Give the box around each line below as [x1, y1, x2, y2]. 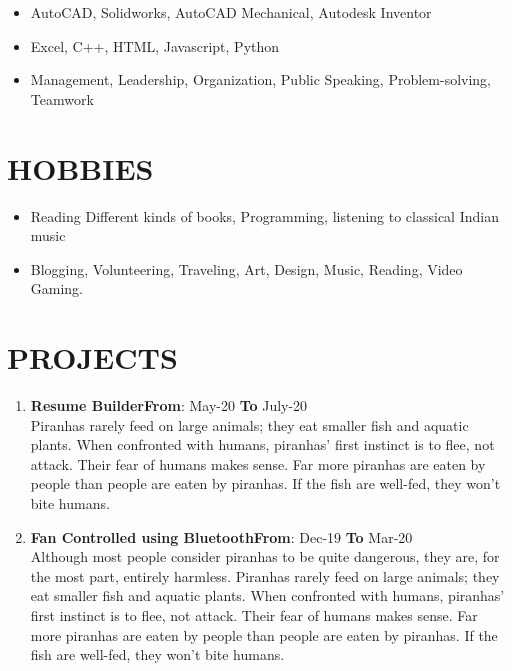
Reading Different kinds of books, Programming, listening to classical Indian [30, 205, 499, 226]
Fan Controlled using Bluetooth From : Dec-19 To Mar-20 [30, 526, 413, 547]
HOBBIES [7, 147, 154, 188]
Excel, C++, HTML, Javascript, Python [30, 35, 280, 56]
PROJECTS [7, 337, 178, 378]
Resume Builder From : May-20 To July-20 [30, 395, 308, 415]
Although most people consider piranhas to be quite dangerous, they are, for [30, 546, 500, 567]
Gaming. [30, 278, 84, 299]
